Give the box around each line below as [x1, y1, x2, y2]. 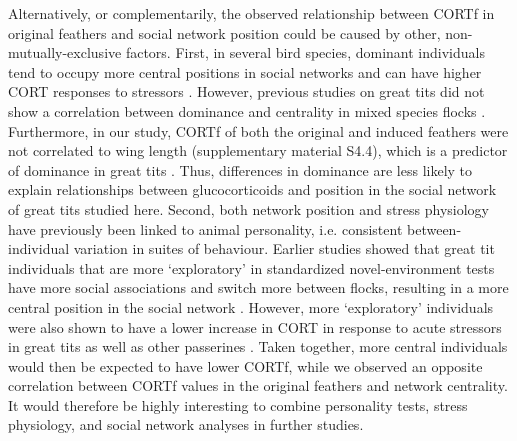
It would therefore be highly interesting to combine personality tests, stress [8, 394, 468, 415]
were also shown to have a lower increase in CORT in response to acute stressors [8, 316, 502, 337]
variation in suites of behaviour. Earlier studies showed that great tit [73, 238, 495, 259]
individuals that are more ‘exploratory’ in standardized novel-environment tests [8, 257, 495, 278]
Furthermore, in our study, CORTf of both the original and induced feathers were [8, 120, 509, 141]
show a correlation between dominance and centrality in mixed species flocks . [8, 100, 486, 121]
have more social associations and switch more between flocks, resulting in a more [8, 277, 509, 298]
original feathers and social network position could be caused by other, [8, 22, 441, 43]
